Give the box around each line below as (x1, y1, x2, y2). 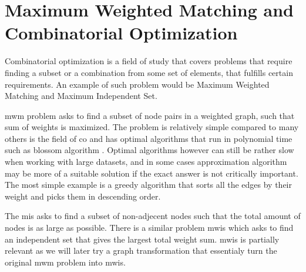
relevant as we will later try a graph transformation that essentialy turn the (5, 244, 277, 257)
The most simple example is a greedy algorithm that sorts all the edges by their (5, 178, 292, 191)
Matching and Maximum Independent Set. (5, 89, 157, 102)
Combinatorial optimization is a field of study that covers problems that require (5, 55, 292, 67)
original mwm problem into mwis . (5, 256, 126, 268)
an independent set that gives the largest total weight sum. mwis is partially (5, 233, 280, 245)
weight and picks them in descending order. (5, 190, 161, 202)
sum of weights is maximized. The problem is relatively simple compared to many (5, 121, 299, 133)
